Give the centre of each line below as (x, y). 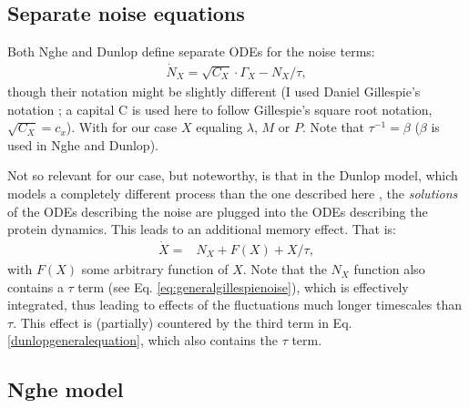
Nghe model (66, 389)
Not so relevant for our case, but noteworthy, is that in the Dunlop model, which (233, 175)
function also (389, 269)
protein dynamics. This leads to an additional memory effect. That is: (202, 229)
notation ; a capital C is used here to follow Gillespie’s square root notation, (220, 109)
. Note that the (285, 269)
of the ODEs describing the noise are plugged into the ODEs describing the (218, 211)
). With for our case (122, 127)
